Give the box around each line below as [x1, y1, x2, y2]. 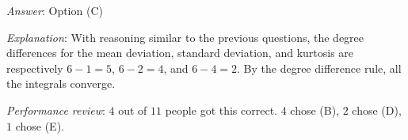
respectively [6, 59, 63, 76]
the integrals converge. [6, 75, 116, 92]
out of [118, 101, 147, 118]
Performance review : [6, 101, 105, 118]
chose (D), [352, 101, 402, 118]
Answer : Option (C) [6, 2, 103, 18]
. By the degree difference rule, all [237, 59, 402, 76]
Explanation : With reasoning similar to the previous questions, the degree [6, 28, 364, 45]
